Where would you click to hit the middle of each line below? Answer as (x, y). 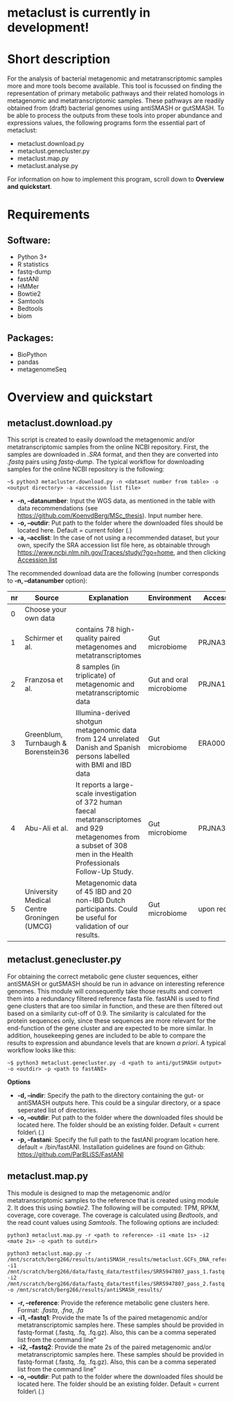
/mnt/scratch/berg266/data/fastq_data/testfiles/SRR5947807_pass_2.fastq (116, 1284)
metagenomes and (106, 646)
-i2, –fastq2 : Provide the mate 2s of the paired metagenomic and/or (114, 1347)
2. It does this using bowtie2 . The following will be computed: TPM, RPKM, (114, 1208)
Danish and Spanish (108, 747)
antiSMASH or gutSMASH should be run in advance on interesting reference (116, 983)
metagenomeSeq (42, 369)
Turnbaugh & (46, 743)
